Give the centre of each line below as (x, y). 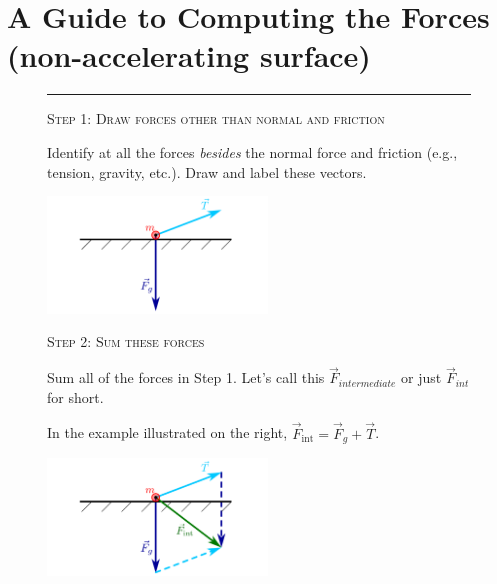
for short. (75, 396)
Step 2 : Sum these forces (126, 341)
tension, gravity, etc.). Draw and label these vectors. (207, 171)
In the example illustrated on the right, (167, 432)
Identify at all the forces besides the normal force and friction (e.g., (252, 151)
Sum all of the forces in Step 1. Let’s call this (186, 377)
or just (421, 377)
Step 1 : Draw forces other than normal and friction (216, 118)
